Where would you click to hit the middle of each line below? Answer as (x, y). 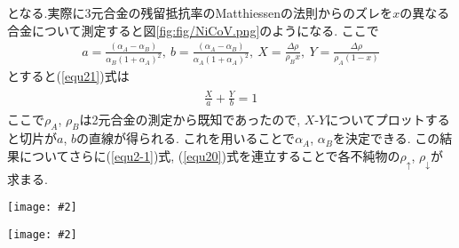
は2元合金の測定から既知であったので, (190, 120)
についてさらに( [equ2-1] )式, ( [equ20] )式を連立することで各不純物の (210, 155)
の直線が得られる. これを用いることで (186, 138)
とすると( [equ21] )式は (68, 76)
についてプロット (376, 120)
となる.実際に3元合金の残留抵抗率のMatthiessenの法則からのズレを (200, 12)
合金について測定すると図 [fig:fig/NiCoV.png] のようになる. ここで (193, 30)
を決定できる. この (386, 138)
